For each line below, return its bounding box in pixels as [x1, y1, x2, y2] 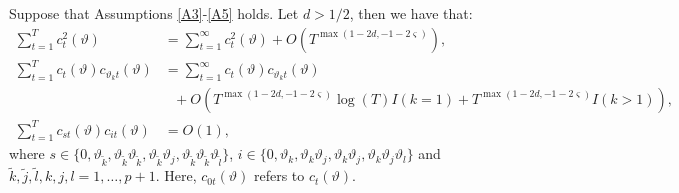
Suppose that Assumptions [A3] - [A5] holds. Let [9, 3, 299, 23]
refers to [253, 165, 305, 186]
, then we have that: [349, 3, 473, 23]
